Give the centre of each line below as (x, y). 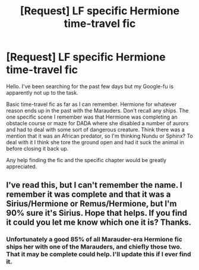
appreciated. (22, 166)
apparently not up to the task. (42, 92)
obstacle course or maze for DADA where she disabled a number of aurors (97, 123)
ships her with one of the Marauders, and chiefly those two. (94, 247)
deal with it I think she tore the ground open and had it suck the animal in (95, 142)
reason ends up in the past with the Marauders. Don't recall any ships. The (97, 110)
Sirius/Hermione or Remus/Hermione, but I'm (91, 204)
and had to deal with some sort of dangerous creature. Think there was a (96, 129)
